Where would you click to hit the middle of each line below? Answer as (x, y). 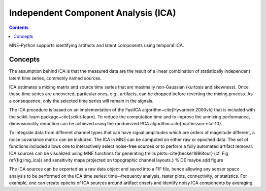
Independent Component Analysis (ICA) (93, 13)
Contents (19, 27)
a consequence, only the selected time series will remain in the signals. (81, 101)
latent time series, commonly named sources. (55, 78)
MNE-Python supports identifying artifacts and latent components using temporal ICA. (97, 45)
